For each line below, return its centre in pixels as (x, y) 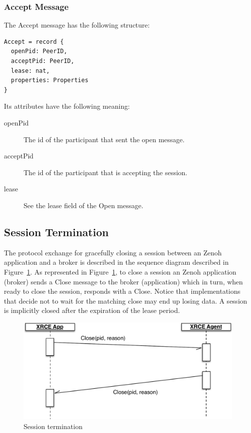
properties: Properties (50, 80)
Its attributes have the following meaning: (67, 106)
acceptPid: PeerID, (43, 61)
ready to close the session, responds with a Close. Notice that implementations (122, 291)
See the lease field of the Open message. (84, 205)
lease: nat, (30, 71)
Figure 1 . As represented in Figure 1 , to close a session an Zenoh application (120, 271)
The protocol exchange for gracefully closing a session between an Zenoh (113, 252)
